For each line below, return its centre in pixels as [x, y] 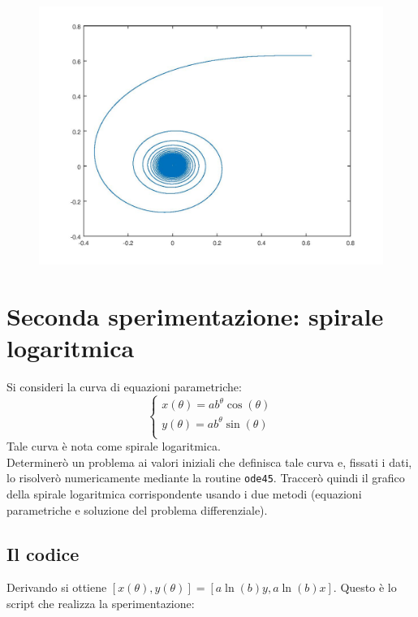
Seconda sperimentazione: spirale [195, 315]
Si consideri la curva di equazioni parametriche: [124, 386]
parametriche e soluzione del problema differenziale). [137, 509]
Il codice [43, 553]
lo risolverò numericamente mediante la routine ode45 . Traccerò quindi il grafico [206, 478]
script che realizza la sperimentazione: [101, 603]
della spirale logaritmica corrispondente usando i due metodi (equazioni [184, 493]
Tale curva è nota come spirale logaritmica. [114, 446]
